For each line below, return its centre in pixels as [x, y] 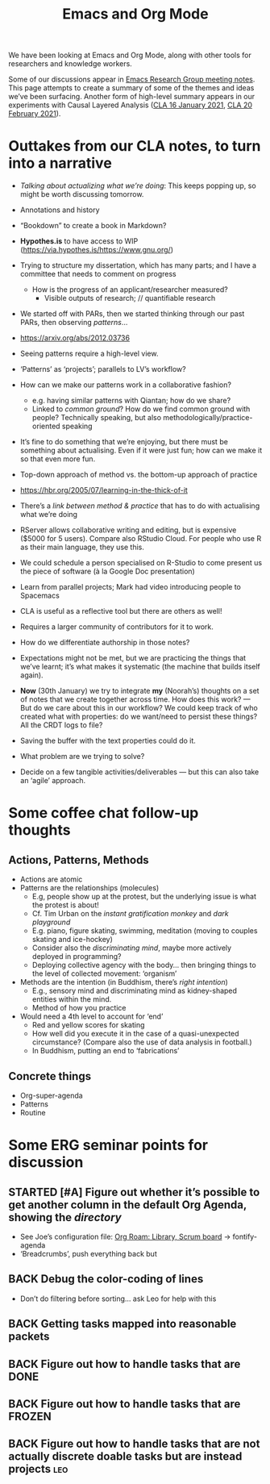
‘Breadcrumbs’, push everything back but [88, 1253]
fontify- [245, 1236]
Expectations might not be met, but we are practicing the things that [133, 658]
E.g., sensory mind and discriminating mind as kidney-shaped [135, 991]
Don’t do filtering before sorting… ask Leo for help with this [118, 1298]
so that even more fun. [58, 459]
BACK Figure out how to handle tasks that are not [134, 1444]
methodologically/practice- [208, 418]
